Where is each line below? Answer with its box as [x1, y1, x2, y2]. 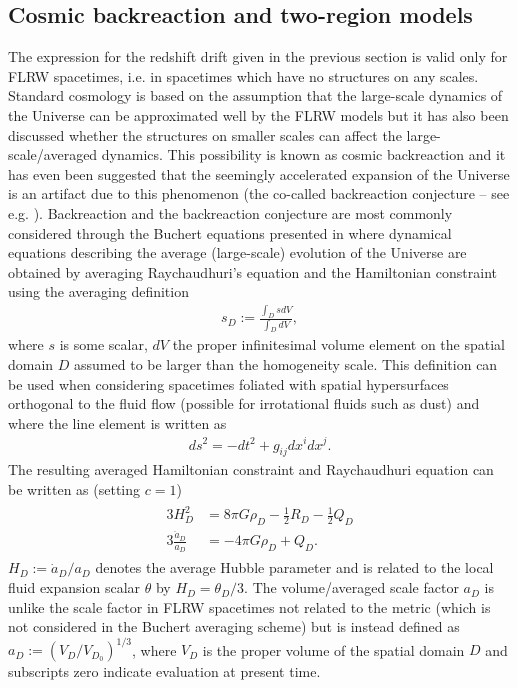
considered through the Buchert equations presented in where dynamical [8, 222, 452, 243]
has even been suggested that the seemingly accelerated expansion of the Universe [8, 163, 510, 184]
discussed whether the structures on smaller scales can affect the [8, 124, 402, 145]
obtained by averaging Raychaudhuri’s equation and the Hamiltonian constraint [8, 261, 497, 282]
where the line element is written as [8, 412, 227, 433]
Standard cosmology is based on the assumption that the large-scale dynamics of [8, 85, 503, 106]
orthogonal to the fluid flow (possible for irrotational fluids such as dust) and [8, 393, 480, 414]
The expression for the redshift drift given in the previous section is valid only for [8, 46, 508, 67]
